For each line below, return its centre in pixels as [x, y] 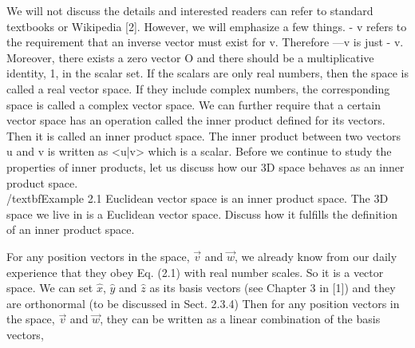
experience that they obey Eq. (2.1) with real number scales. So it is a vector [195, 272]
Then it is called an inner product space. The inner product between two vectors [204, 135]
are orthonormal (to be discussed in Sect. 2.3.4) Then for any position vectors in [203, 303]
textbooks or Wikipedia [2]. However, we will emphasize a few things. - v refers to [207, 26]
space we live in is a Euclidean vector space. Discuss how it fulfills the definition [202, 214]
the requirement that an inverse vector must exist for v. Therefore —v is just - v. [205, 42]
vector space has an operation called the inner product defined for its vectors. [196, 120]
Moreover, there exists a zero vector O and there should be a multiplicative [190, 57]
